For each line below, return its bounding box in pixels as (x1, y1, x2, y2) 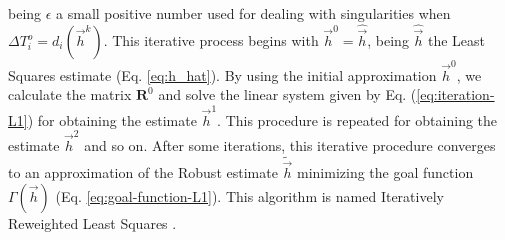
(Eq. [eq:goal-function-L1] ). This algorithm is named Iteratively (55, 185, 444, 206)
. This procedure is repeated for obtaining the (217, 109, 498, 130)
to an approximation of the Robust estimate (8, 162, 278, 182)
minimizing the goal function (297, 162, 474, 182)
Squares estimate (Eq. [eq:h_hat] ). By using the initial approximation (8, 64, 437, 85)
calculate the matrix (8, 84, 132, 105)
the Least (428, 30, 486, 51)
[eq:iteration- (416, 84, 495, 105)
